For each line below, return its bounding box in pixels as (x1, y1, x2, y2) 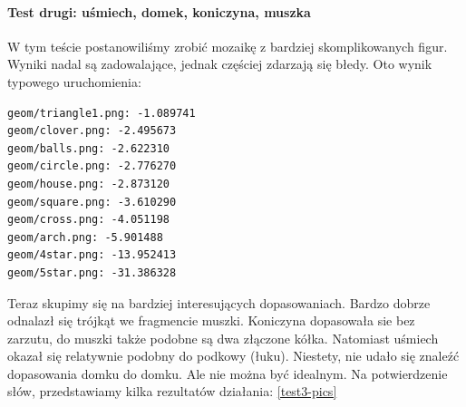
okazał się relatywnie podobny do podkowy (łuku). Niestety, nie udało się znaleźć (7, 346, 460, 365)
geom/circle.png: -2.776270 (7, 160, 177, 173)
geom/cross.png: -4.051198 (7, 213, 170, 227)
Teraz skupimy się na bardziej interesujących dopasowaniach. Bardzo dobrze (7, 293, 431, 312)
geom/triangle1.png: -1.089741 (7, 106, 196, 120)
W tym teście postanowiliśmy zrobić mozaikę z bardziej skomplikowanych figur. (7, 36, 448, 55)
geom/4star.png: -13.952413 (7, 248, 177, 262)
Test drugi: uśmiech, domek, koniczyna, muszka (7, 2, 311, 21)
